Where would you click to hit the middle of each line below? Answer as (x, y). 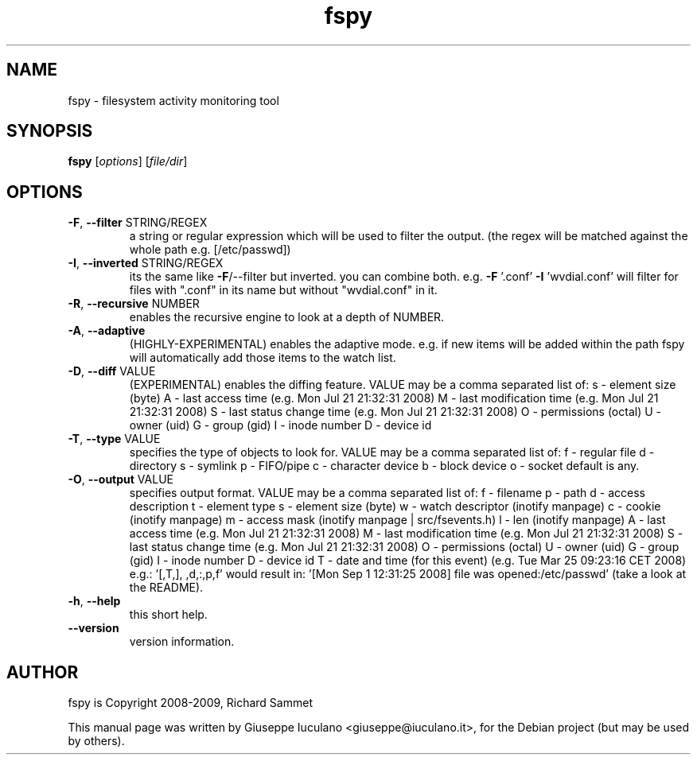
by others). (96, 741)
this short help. (168, 615)
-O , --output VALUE (121, 480)
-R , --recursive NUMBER (134, 304)
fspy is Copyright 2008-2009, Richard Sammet (190, 703)
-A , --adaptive (107, 331)
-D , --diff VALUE (112, 371)
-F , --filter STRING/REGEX (138, 223)
